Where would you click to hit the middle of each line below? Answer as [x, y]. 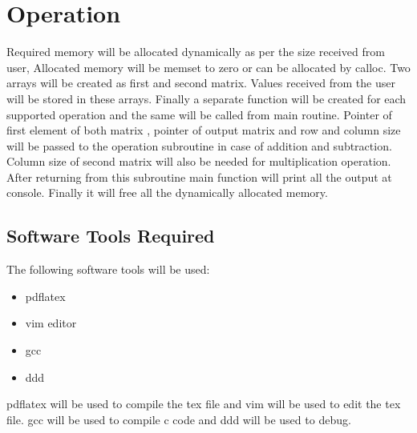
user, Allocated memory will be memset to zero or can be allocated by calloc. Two [208, 67]
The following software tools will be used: [108, 269]
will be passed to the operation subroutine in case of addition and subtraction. [199, 145]
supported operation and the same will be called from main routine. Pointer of [199, 114]
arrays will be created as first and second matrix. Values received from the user [201, 83]
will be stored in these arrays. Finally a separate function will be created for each [206, 98]
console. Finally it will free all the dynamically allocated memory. [167, 192]
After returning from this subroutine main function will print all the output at [199, 176]
